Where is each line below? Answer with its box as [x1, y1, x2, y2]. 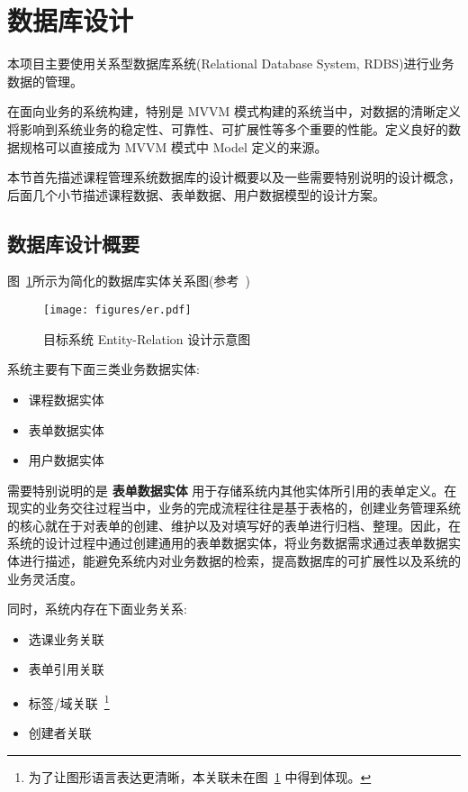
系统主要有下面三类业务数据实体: [7, 360, 200, 378]
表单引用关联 [28, 660, 104, 678]
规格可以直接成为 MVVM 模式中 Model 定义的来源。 [19, 137, 328, 156]
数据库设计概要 [7, 229, 139, 257]
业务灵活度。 [7, 569, 83, 587]
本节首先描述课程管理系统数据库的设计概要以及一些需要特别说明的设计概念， [7, 168, 461, 187]
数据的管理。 [7, 71, 83, 90]
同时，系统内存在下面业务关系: [7, 599, 187, 618]
